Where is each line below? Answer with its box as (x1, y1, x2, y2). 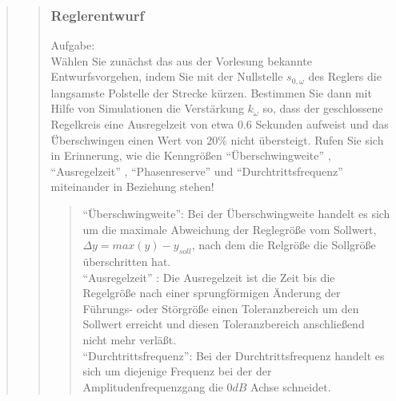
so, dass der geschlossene (262, 100, 383, 117)
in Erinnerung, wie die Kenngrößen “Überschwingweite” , (50, 147, 331, 164)
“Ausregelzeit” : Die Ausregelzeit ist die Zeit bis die (82, 268, 335, 285)
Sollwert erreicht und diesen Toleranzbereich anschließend (82, 316, 365, 332)
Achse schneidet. (250, 378, 331, 395)
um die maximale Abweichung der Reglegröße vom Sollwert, (82, 220, 377, 237)
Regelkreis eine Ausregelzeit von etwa (50, 116, 234, 133)
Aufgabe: (50, 37, 95, 54)
